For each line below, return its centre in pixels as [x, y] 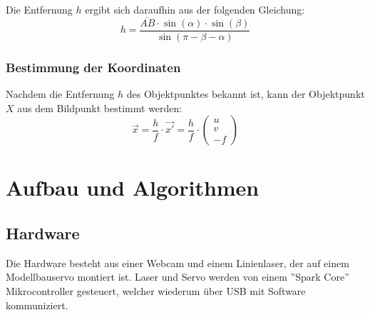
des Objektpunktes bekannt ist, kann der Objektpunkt [246, 94]
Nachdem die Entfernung [60, 94]
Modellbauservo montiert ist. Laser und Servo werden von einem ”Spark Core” [178, 277]
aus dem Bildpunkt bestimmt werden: [100, 107]
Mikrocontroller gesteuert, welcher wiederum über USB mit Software [156, 291]
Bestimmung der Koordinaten [93, 67]
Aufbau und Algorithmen [133, 187]
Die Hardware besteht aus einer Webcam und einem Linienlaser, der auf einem [178, 262]
